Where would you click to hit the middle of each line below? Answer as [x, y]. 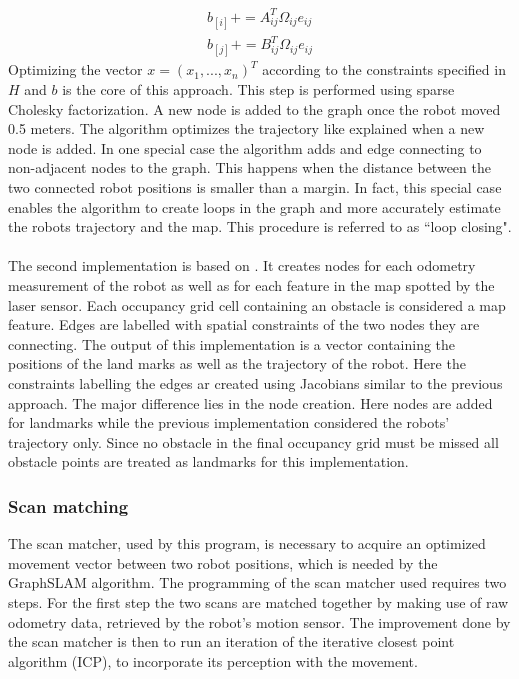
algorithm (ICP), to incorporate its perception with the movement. [213, 660]
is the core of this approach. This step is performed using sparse [258, 89]
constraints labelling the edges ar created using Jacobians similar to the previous [255, 382]
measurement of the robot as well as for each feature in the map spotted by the [251, 284]
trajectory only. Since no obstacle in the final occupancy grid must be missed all [253, 441]
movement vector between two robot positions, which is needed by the [223, 562]
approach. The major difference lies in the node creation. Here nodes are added [250, 402]
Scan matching [68, 505]
